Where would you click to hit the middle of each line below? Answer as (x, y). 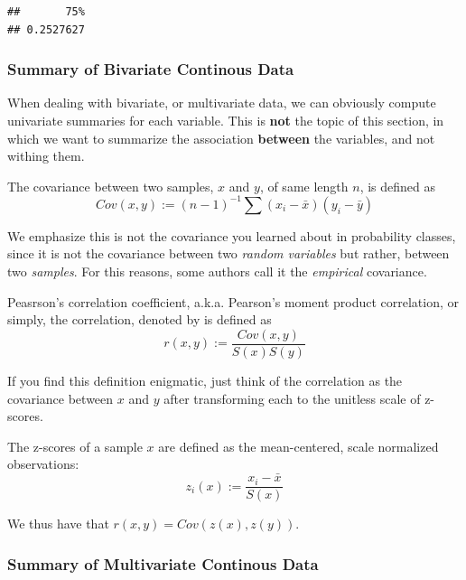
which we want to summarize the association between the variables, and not (221, 138)
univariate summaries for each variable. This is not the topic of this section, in (226, 120)
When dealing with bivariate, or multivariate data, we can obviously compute (222, 103)
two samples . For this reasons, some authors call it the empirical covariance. (217, 271)
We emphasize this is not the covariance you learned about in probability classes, (232, 235)
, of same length (304, 186)
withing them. (46, 156)
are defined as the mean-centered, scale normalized (298, 446)
